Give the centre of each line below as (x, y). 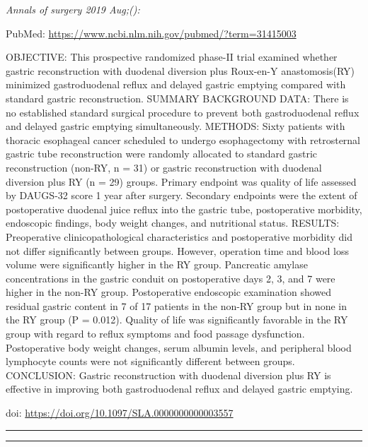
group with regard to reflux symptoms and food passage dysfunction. (155, 334)
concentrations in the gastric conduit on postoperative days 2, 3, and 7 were (171, 278)
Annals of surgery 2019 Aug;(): (73, 9)
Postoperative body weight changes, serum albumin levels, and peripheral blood (179, 347)
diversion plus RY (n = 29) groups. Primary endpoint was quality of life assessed (181, 181)
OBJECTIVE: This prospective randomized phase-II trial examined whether (172, 57)
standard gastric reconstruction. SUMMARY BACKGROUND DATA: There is (177, 98)
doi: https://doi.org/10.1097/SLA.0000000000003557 (120, 413)
